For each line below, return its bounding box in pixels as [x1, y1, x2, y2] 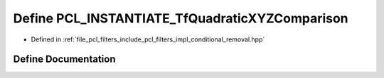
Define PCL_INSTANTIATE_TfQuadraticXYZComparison [13, 11, 348, 26]
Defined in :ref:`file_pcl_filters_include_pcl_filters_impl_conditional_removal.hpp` [31, 35, 265, 44]
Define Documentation [13, 53, 116, 65]
